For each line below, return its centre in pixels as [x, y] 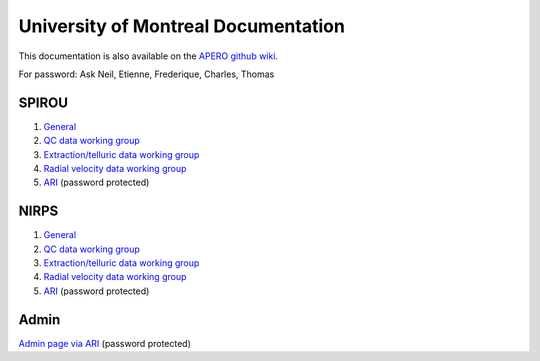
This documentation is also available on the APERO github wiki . [148, 56]
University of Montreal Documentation [181, 26]
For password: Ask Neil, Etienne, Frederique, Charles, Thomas [146, 74]
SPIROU [43, 102]
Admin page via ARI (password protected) [105, 343]
